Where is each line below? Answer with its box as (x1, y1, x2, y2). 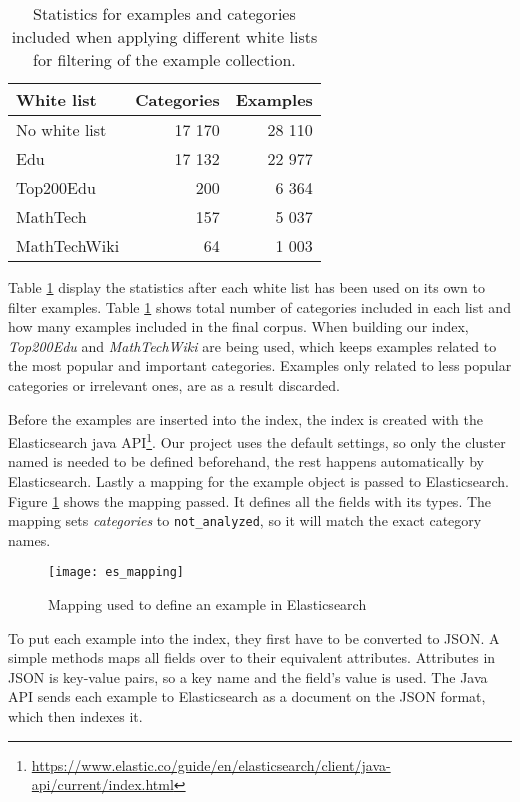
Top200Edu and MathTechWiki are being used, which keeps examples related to (8, 335, 497, 356)
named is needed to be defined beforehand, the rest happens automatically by (8, 451, 484, 472)
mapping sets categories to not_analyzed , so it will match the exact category (8, 510, 482, 531)
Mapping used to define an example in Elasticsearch (48, 594, 367, 615)
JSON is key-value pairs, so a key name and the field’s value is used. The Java (8, 666, 488, 687)
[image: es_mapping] (48, 565, 185, 580)
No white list (16, 118, 107, 141)
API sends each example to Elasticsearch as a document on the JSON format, (8, 686, 486, 707)
